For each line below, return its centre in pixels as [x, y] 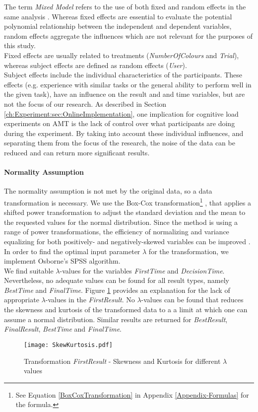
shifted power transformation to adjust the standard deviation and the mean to [125, 212]
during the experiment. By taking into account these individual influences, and [124, 133]
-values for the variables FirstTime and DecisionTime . [142, 270]
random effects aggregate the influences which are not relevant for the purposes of [129, 35]
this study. [20, 45]
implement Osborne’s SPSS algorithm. [62, 261]
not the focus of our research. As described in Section [85, 103]
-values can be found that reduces [192, 300]
